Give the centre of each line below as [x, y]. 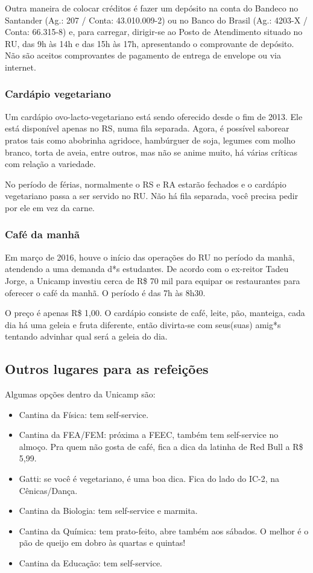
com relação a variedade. [50, 164]
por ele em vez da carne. [50, 207]
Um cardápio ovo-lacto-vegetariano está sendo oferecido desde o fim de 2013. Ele [154, 116]
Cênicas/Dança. [48, 490]
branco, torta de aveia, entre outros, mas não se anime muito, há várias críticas [151, 152]
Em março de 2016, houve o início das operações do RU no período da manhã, [150, 257]
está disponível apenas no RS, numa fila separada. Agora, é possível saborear [147, 128]
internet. [21, 67]
